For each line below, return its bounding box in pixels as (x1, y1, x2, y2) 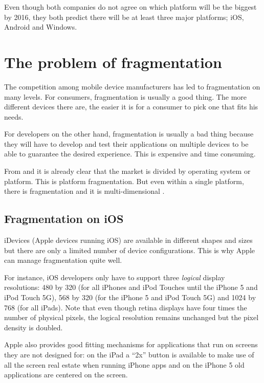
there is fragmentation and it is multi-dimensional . (4, 186, 165, 196)
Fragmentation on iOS (4, 211, 124, 227)
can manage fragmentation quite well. (4, 255, 122, 265)
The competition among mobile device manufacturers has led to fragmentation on (4, 81, 260, 92)
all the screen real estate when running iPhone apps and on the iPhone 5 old (4, 359, 245, 370)
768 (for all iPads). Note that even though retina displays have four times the (4, 302, 247, 312)
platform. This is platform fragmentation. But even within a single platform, (4, 175, 244, 186)
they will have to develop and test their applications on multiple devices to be (4, 138, 249, 149)
